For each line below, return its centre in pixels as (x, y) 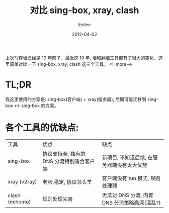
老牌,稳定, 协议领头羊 (67, 182)
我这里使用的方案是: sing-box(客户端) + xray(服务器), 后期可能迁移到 (76, 99)
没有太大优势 (132, 165)
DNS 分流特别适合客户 (69, 161)
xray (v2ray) (22, 181)
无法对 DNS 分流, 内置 (128, 195)
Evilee (84, 24)
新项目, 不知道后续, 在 (127, 157)
